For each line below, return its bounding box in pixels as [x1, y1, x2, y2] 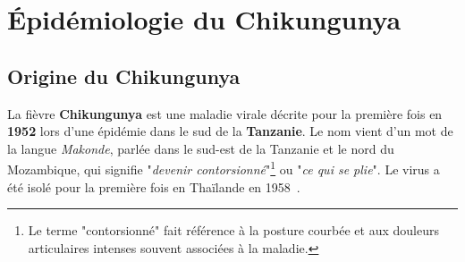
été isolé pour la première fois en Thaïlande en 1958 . [7, 177, 300, 196]
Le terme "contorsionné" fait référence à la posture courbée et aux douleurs [28, 221, 439, 240]
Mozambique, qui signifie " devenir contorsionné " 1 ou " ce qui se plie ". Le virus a [7, 157, 440, 179]
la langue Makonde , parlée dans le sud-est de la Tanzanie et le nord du [7, 139, 394, 157]
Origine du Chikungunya [7, 62, 241, 89]
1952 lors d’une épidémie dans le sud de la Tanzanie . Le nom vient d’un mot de [7, 122, 453, 140]
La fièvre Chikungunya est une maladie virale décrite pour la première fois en [7, 104, 443, 123]
